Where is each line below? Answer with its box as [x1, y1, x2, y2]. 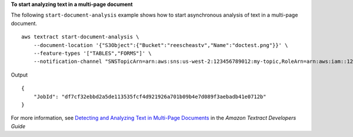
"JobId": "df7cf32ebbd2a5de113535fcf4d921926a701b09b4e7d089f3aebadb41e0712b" [33, 93, 267, 100]
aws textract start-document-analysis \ [21, 34, 139, 41]
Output [11, 71, 28, 78]
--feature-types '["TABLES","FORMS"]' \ [33, 50, 152, 56]
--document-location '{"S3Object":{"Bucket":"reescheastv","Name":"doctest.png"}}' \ [33, 42, 288, 48]
